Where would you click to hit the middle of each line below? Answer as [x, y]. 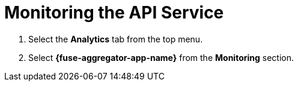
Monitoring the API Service [114, 13]
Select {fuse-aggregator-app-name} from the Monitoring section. [161, 57]
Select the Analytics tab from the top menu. [116, 39]
